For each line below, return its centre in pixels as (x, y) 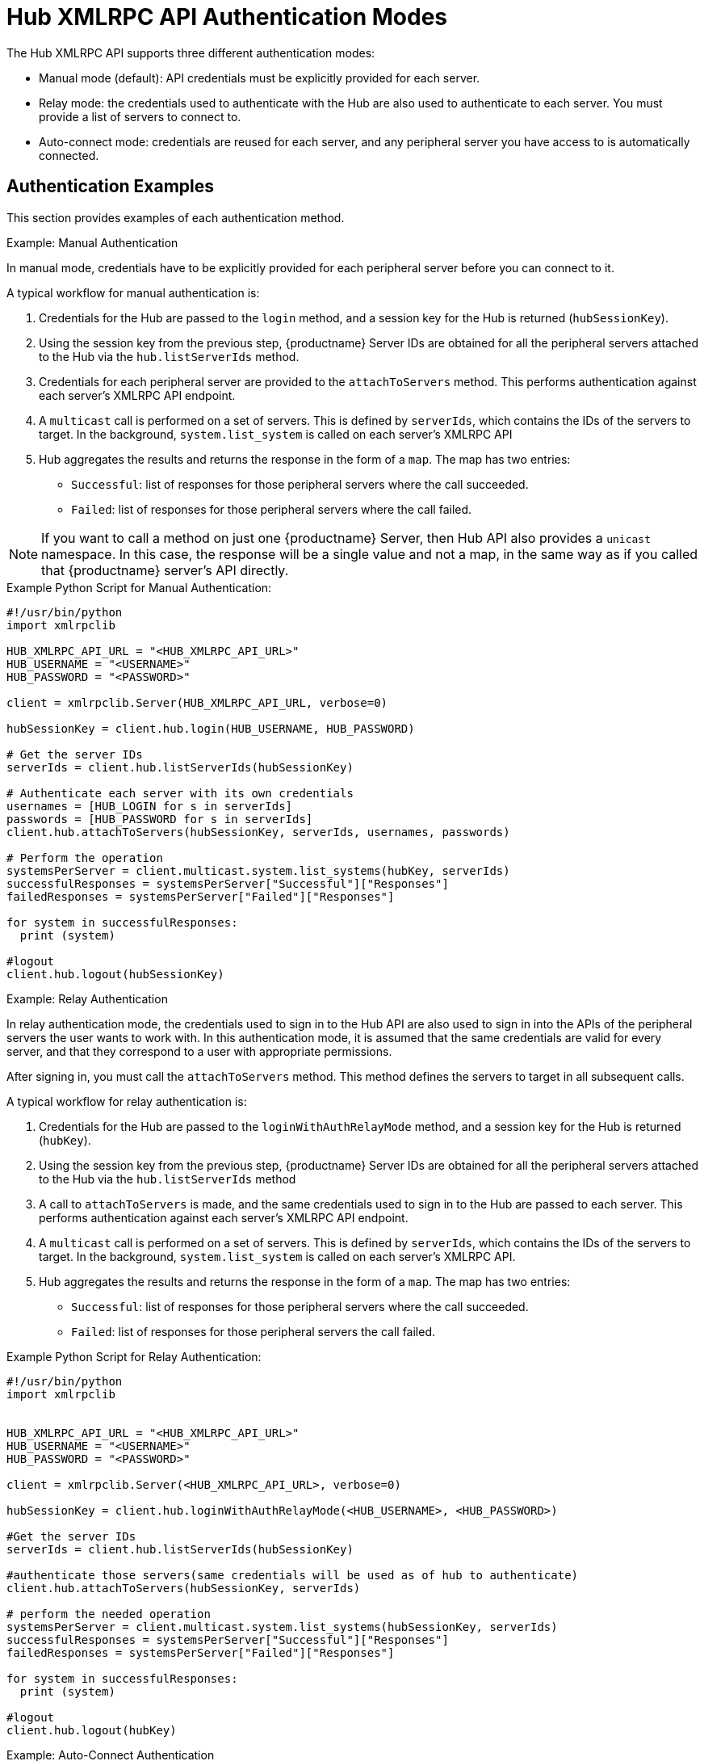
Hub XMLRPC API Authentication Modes (227, 17)
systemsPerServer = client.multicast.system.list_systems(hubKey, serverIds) (258, 870)
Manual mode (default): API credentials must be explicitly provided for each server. (260, 78)
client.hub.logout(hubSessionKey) (115, 974)
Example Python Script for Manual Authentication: (139, 587)
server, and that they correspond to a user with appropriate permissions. (199, 1051)
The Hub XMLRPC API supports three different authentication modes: (191, 53)
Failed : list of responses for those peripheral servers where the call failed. (272, 509)
